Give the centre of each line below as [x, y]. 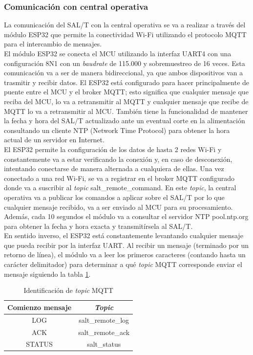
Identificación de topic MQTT [68, 290]
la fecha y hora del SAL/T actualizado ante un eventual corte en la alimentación [125, 121]
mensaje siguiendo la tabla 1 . [47, 274]
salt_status [104, 344]
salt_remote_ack [104, 332]
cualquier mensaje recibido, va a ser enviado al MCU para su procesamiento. [118, 207]
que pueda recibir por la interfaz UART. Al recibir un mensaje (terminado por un [126, 245]
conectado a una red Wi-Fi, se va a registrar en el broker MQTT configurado [119, 178]
